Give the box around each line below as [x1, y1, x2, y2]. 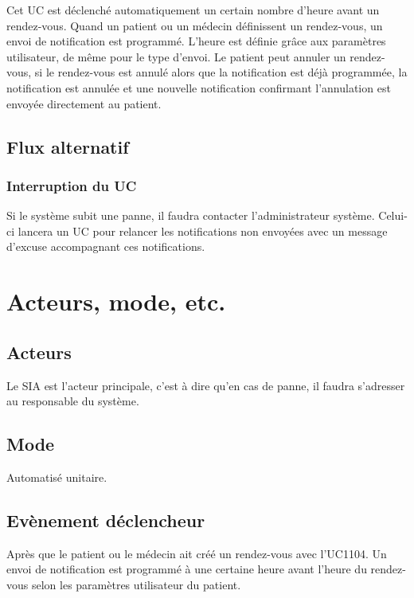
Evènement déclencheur [6, 507, 205, 532]
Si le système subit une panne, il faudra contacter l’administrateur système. [6, 207, 375, 224]
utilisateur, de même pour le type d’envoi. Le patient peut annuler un [6, 48, 346, 64]
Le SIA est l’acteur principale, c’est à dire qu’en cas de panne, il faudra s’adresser [6, 377, 405, 393]
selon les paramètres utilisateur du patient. [31, 576, 241, 592]
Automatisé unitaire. [6, 468, 107, 485]
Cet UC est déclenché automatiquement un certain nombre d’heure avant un [6, 2, 380, 18]
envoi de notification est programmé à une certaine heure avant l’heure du [6, 561, 367, 577]
